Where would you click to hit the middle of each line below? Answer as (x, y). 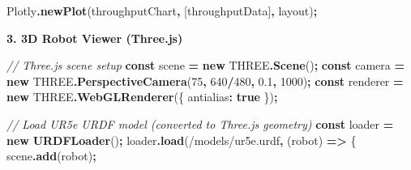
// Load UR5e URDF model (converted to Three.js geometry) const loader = (200, 123)
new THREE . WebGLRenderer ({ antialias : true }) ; (142, 97)
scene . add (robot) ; (51, 156)
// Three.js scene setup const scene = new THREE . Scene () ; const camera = (205, 65)
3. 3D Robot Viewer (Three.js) (95, 38)
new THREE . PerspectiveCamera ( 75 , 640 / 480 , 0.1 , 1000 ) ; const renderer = (205, 81)
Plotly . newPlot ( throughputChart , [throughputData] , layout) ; (162, 11)
